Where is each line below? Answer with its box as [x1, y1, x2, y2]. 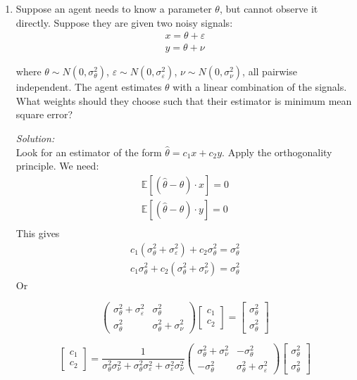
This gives [15, 225, 60, 240]
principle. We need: [15, 158, 99, 173]
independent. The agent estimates [15, 80, 162, 94]
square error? [15, 107, 73, 122]
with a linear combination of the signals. [173, 80, 347, 94]
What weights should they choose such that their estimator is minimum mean [15, 93, 352, 108]
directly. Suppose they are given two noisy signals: [15, 15, 233, 30]
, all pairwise [242, 64, 297, 79]
